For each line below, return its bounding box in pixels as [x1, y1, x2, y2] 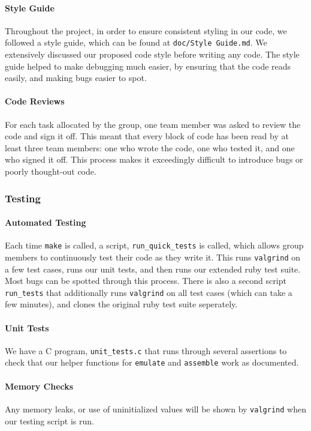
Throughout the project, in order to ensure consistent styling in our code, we [5, 24, 287, 37]
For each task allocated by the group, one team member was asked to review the [5, 118, 301, 130]
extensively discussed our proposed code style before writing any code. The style [5, 48, 300, 61]
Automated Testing [5, 216, 86, 229]
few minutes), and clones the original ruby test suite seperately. [5, 298, 238, 310]
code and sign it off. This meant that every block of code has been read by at [5, 130, 289, 142]
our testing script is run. [5, 414, 94, 427]
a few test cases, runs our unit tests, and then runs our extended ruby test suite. [5, 262, 301, 275]
